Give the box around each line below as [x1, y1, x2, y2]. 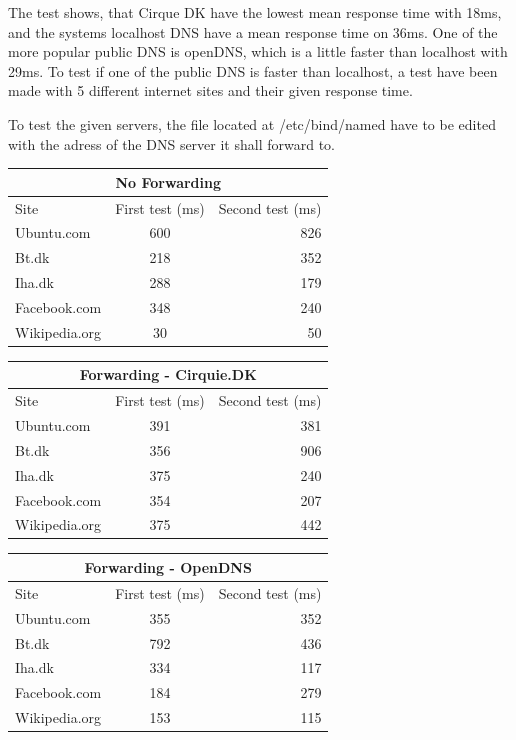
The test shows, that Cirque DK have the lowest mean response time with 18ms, [8, 2, 502, 22]
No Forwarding [115, 171, 222, 192]
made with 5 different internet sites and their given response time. [8, 80, 413, 101]
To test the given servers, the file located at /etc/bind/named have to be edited [8, 113, 496, 134]
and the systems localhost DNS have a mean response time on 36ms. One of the [8, 21, 498, 42]
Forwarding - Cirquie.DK [79, 364, 257, 385]
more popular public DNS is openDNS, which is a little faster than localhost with [8, 41, 508, 62]
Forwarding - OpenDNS [84, 556, 252, 577]
